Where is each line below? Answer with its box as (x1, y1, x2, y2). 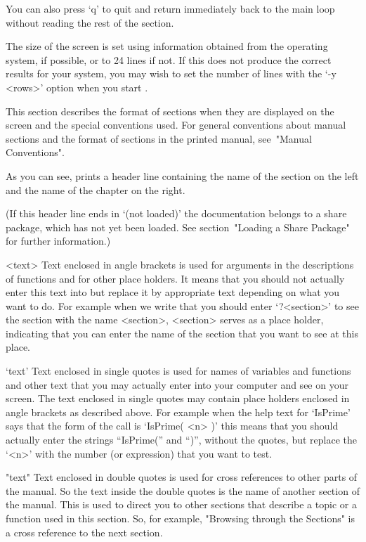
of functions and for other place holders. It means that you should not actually (6, 271, 345, 285)
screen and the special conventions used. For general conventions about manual (6, 117, 346, 132)
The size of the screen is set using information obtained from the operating (6, 39, 328, 53)
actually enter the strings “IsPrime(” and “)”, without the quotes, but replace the (6, 432, 357, 447)
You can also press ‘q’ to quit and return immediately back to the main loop (6, 1, 335, 15)
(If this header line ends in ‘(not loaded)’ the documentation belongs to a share (6, 206, 347, 221)
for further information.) (6, 233, 111, 248)
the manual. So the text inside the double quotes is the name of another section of (6, 483, 360, 498)
